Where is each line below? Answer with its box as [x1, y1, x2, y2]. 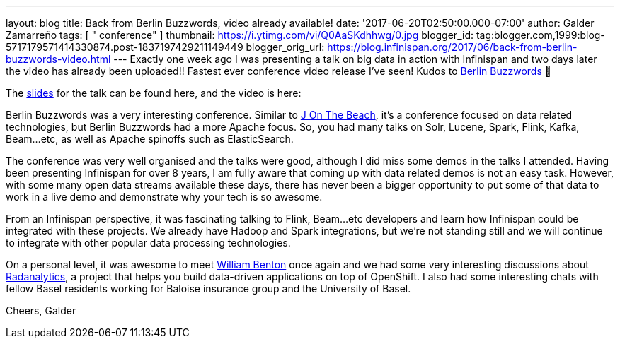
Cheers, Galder [6, 304, 76, 316]
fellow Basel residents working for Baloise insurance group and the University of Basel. [6, 283, 411, 295]
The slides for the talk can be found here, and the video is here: [6, 87, 302, 99]
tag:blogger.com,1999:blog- [476, 29, 605, 41]
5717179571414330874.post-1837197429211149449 [6, 41, 243, 53]
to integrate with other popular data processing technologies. [6, 237, 291, 249]
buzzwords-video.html [6, 53, 111, 65]
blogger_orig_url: [246, 41, 325, 53]
